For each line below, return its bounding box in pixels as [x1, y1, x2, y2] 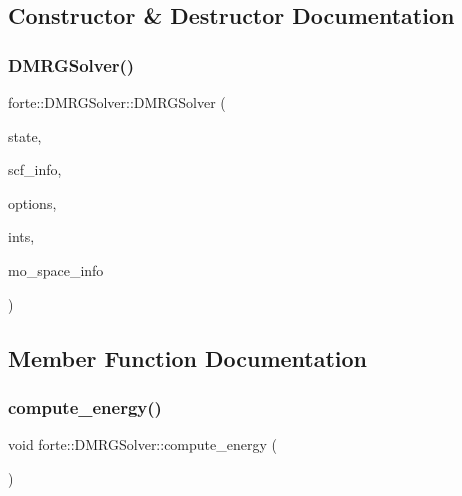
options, [8, 192, 57, 213]
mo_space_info [8, 259, 104, 280]
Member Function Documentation [8, 342, 368, 373]
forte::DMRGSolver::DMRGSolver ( [8, 92, 226, 112]
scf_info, [8, 159, 62, 180]
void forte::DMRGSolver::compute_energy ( [8, 434, 277, 455]
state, [8, 125, 42, 146]
